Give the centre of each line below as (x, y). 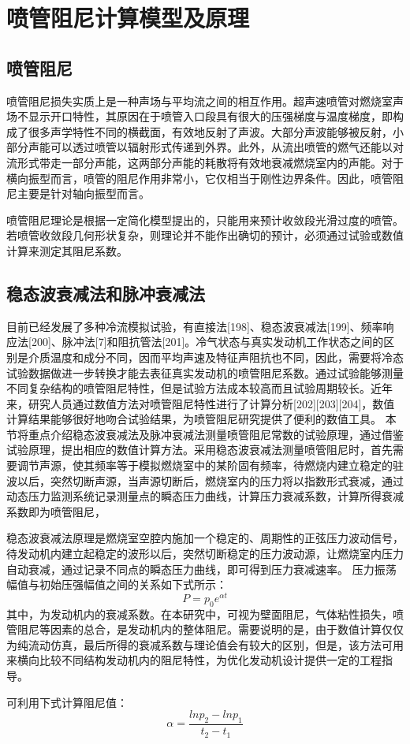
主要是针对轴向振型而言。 (83, 193)
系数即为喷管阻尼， (56, 511)
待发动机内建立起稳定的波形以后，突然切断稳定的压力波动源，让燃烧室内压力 (205, 554)
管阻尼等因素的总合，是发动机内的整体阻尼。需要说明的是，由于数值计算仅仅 (205, 629)
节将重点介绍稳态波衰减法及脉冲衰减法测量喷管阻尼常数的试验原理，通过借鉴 (205, 434)
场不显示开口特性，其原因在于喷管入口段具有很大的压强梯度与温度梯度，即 (199, 116)
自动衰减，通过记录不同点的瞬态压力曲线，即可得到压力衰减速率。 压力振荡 (201, 569)
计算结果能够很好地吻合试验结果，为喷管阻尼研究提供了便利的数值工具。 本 (201, 419)
